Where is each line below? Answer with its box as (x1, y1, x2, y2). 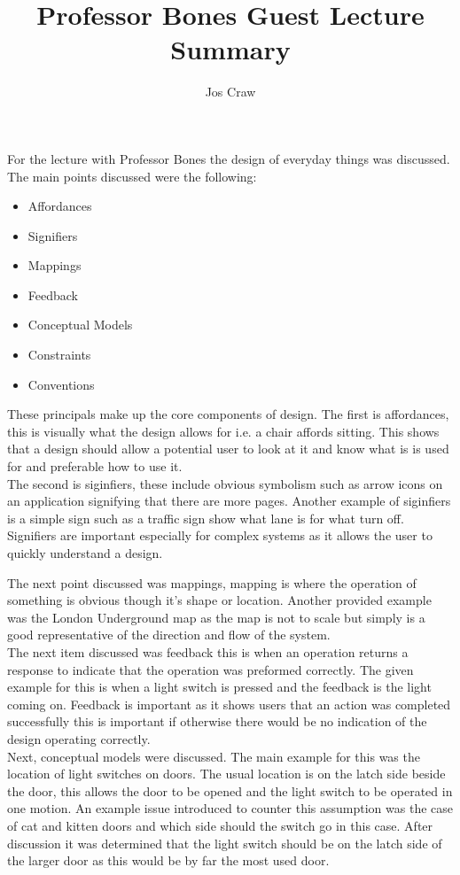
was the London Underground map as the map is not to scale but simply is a (7, 608, 425, 626)
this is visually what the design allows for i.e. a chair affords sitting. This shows (7, 422, 440, 440)
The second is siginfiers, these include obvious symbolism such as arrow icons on (7, 474, 443, 492)
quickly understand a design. (7, 544, 163, 561)
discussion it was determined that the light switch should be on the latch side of (7, 833, 442, 852)
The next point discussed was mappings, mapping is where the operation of (7, 573, 417, 592)
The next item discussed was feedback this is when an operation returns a (7, 642, 409, 661)
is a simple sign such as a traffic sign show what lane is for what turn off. (7, 508, 404, 527)
